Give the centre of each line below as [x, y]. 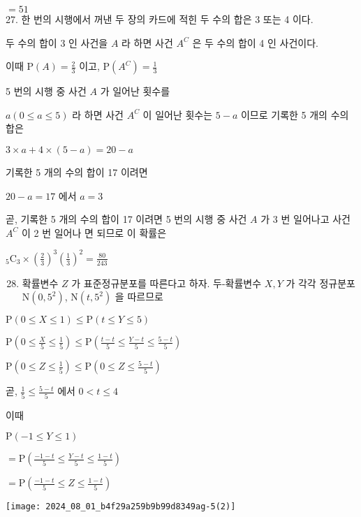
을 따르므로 [139, 297]
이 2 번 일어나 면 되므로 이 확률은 [94, 232]
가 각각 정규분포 [321, 283]
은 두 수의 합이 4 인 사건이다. [255, 42]
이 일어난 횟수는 [178, 114]
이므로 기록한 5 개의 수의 [295, 114]
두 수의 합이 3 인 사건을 [57, 42]
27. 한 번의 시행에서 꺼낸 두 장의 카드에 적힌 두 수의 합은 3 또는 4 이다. [160, 19]
